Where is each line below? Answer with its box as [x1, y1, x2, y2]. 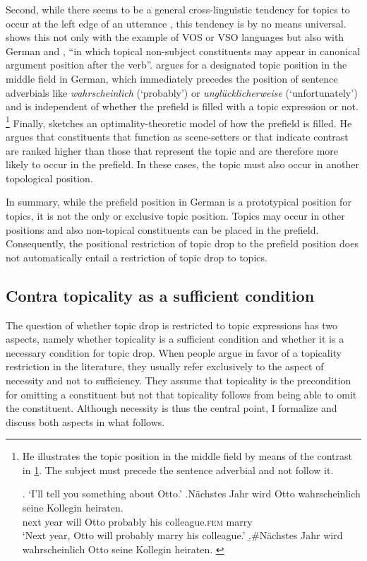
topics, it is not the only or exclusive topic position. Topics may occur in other [6, 208, 345, 223]
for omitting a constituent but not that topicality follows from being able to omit [6, 386, 357, 401]
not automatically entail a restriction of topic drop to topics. [6, 249, 267, 264]
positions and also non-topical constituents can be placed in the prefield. [6, 222, 319, 237]
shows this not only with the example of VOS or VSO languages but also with [6, 30, 344, 45]
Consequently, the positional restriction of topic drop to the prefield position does [6, 236, 359, 251]
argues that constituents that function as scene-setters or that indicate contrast [6, 129, 349, 143]
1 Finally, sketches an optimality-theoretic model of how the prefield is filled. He [6, 113, 352, 130]
